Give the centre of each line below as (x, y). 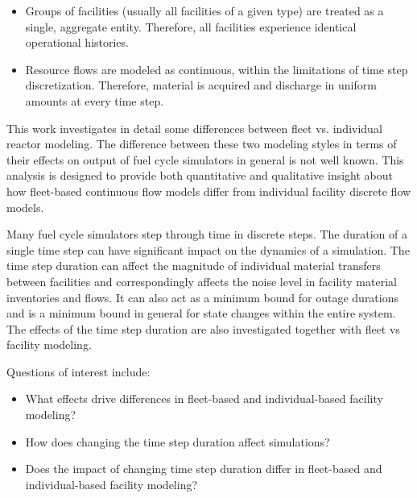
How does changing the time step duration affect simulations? (178, 441)
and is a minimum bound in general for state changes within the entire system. (201, 313)
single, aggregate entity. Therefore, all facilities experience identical (191, 26)
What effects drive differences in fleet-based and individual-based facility (204, 398)
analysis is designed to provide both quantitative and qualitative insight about (200, 175)
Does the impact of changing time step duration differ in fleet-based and (204, 469)
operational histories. (77, 42)
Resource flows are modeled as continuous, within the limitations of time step (217, 69)
